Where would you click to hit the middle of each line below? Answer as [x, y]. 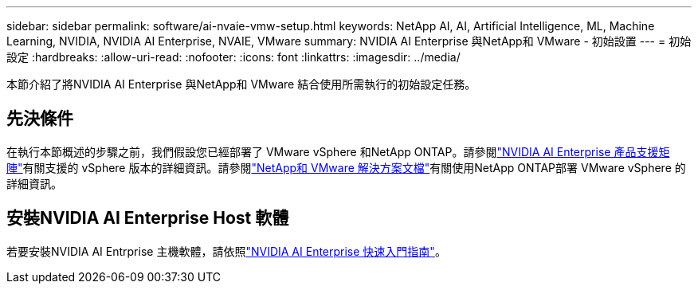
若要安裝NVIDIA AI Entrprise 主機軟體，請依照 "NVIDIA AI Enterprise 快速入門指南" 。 [226, 251]
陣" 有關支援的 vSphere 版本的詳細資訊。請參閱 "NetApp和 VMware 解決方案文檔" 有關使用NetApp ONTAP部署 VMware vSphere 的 [346, 167]
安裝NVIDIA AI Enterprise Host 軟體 [148, 218]
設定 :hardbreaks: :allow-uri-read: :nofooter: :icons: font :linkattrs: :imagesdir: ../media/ [233, 57]
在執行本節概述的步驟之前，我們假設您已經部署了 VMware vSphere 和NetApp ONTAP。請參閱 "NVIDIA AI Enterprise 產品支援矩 [338, 151]
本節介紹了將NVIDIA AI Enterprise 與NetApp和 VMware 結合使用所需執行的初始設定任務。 [241, 84]
